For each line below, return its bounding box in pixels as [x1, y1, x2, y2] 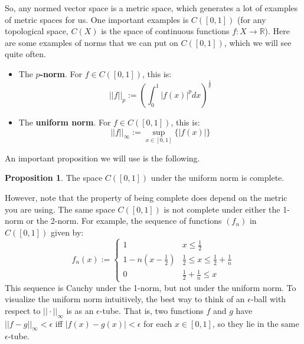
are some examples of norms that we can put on [5, 36, 178, 48]
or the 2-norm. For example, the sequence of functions [26, 214, 222, 227]
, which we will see [224, 36, 292, 48]
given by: [51, 226, 84, 238]
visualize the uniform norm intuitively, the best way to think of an [5, 293, 245, 305]
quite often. [5, 48, 47, 60]
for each [143, 317, 172, 329]
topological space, [5, 25, 68, 37]
